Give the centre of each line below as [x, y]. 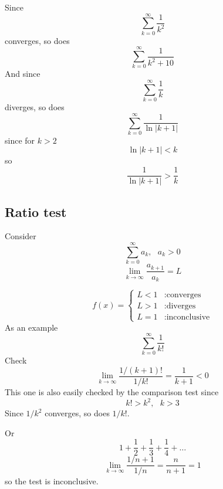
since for [20, 140]
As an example [31, 327]
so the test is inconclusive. [52, 481]
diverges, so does [35, 107]
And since [23, 74]
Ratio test [36, 211]
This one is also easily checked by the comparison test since [112, 391]
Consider [21, 236]
